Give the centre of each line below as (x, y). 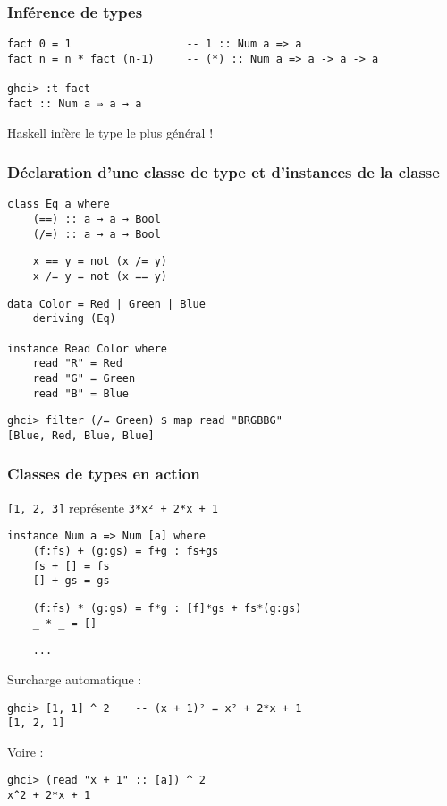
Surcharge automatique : (75, 679)
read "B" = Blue (81, 393)
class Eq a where (59, 204)
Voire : (25, 751)
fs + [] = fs (71, 566)
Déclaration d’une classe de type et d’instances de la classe (223, 172)
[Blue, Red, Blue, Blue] (81, 435)
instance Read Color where (87, 348)
